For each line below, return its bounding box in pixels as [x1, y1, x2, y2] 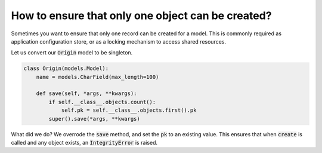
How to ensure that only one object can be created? [11, 9, 272, 22]
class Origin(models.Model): [23, 65, 109, 72]
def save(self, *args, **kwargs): [36, 90, 137, 97]
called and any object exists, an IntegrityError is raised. [11, 139, 158, 146]
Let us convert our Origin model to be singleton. [11, 49, 133, 56]
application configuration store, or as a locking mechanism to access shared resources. [11, 38, 227, 45]
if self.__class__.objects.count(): [48, 99, 156, 105]
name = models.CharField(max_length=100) [36, 74, 159, 80]
